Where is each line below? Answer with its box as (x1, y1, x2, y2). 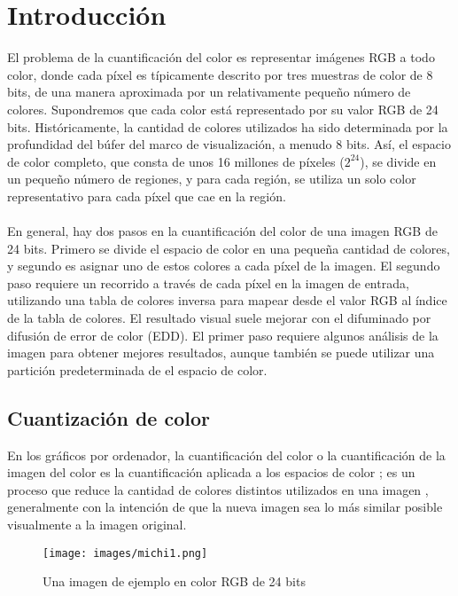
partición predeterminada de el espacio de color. (7, 360, 268, 379)
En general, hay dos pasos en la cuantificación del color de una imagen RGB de (7, 222, 438, 240)
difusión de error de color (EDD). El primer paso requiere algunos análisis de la (7, 325, 439, 344)
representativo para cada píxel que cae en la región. (7, 186, 286, 205)
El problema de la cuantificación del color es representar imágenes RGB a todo (7, 48, 435, 67)
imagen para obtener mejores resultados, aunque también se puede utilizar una (7, 343, 435, 362)
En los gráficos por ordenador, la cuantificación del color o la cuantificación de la (7, 445, 446, 464)
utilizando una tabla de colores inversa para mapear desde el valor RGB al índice (7, 291, 447, 310)
